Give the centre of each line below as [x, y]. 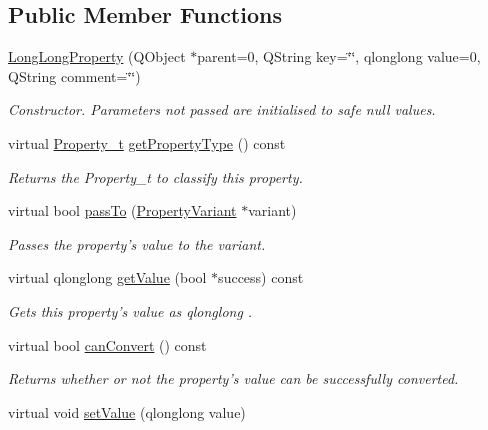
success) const [261, 277]
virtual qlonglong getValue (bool [107, 277]
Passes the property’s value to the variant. [137, 243]
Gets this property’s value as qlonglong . [130, 310]
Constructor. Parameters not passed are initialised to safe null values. [222, 109]
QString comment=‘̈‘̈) [74, 75]
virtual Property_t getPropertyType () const [147, 142]
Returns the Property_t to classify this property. [155, 176]
